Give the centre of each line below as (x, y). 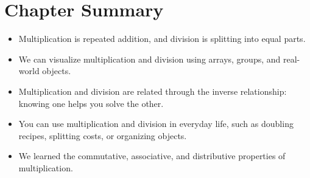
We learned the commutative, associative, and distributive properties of (152, 156)
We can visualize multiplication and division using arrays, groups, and (150, 59)
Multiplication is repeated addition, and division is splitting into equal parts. (162, 39)
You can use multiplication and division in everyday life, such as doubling (156, 124)
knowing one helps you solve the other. (91, 103)
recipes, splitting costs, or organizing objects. (103, 135)
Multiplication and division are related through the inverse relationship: (153, 91)
